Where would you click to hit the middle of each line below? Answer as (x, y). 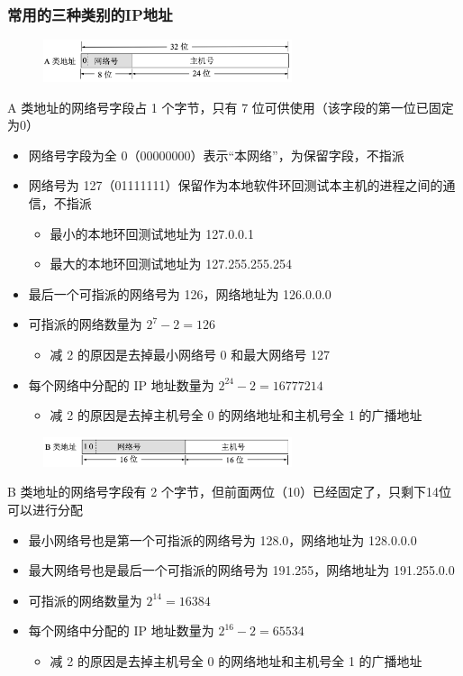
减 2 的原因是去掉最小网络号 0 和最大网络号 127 (190, 354)
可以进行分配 (45, 510)
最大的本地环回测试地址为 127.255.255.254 (171, 264)
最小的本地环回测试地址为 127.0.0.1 (152, 233)
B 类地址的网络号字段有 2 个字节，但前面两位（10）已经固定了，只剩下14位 (229, 492)
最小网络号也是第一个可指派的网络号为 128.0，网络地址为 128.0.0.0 (222, 539)
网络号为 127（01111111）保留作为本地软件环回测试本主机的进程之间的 (236, 185)
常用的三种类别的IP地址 (90, 14)
